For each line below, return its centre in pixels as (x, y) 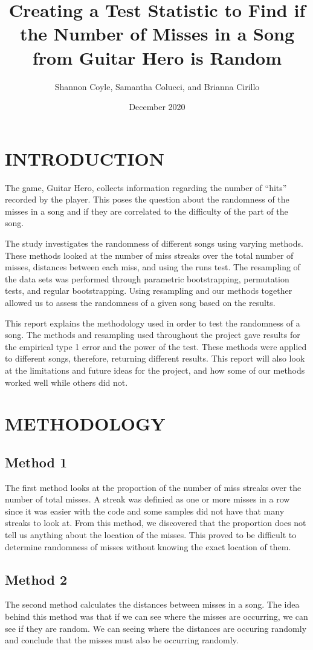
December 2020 (157, 107)
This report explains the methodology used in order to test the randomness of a (153, 323)
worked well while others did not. (66, 382)
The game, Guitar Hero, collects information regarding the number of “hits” (146, 187)
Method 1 (36, 462)
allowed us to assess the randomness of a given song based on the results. (140, 302)
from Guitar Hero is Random (157, 57)
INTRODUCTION (85, 158)
